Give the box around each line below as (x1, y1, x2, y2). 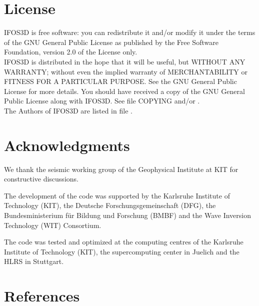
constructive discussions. (4, 173, 78, 184)
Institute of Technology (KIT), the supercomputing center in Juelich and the (4, 246, 239, 256)
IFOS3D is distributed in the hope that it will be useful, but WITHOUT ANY (4, 56, 245, 66)
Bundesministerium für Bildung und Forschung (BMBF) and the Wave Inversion (4, 209, 251, 220)
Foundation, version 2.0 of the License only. (4, 46, 137, 57)
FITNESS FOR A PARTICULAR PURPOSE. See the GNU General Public (4, 76, 237, 86)
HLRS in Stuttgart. (4, 256, 64, 266)
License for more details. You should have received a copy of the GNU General (4, 85, 245, 96)
